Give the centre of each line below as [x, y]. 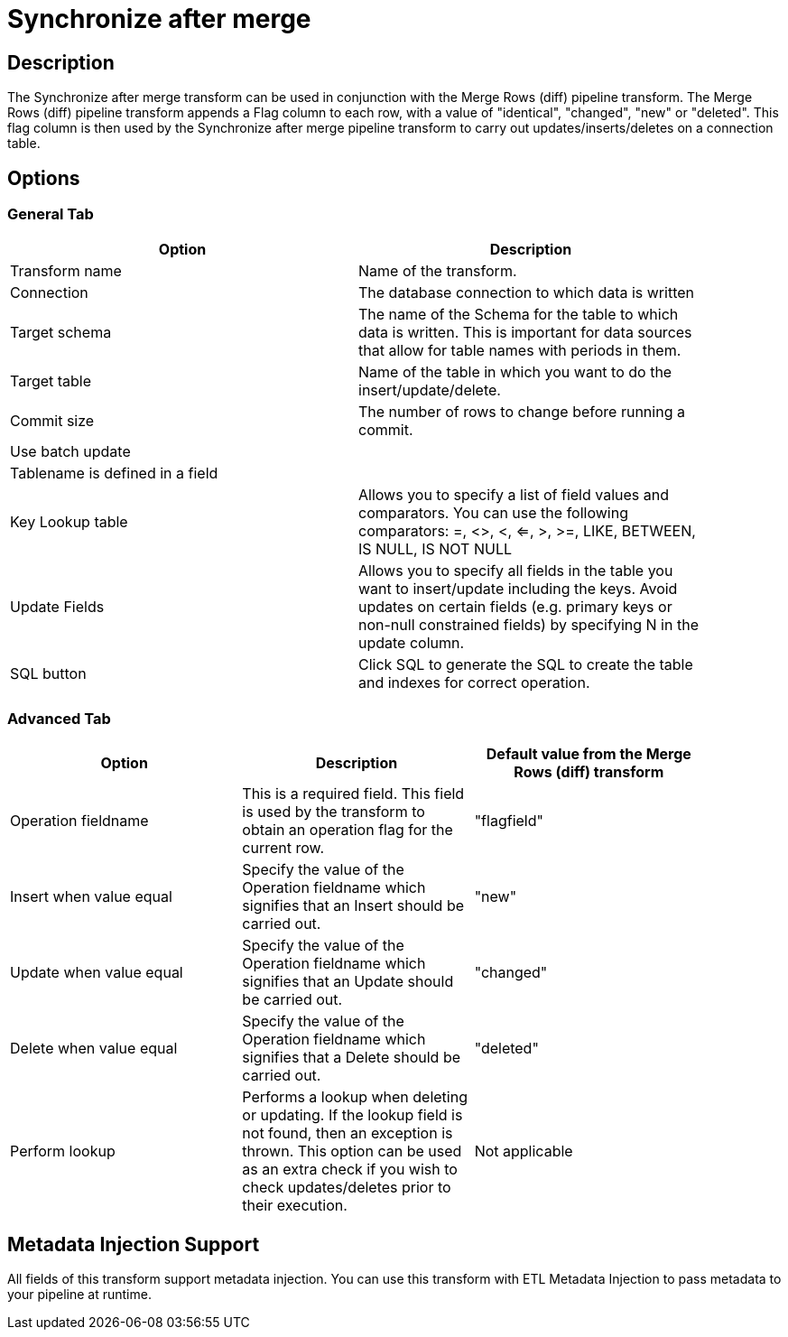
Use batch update [70, 452]
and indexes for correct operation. [474, 683]
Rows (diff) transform [589, 772]
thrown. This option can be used [352, 1151]
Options [44, 178]
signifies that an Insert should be [353, 906]
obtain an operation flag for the [348, 830]
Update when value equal [97, 973]
